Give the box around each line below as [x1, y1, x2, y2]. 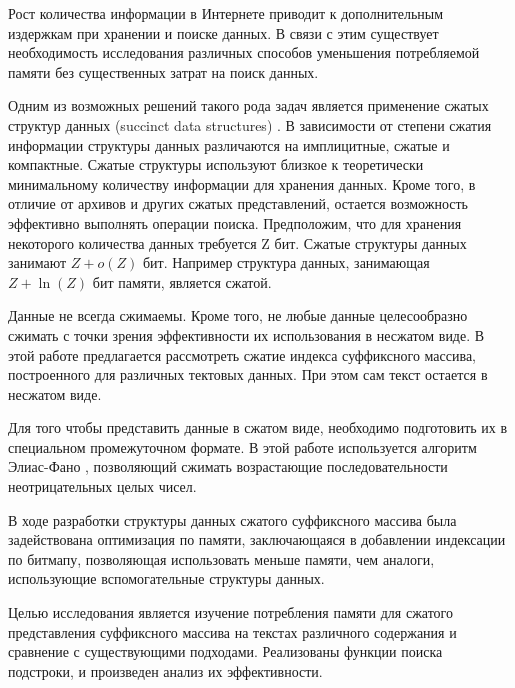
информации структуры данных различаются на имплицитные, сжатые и [8, 134, 450, 155]
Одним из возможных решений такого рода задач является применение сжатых [8, 95, 489, 116]
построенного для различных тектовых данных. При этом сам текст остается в [8, 364, 488, 385]
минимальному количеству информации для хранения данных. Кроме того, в [8, 173, 476, 194]
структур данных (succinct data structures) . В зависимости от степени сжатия [8, 114, 492, 135]
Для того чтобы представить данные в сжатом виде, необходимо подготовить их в [8, 417, 508, 438]
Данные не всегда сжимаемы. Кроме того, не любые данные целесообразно [8, 305, 468, 326]
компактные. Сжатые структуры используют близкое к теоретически [8, 154, 424, 175]
